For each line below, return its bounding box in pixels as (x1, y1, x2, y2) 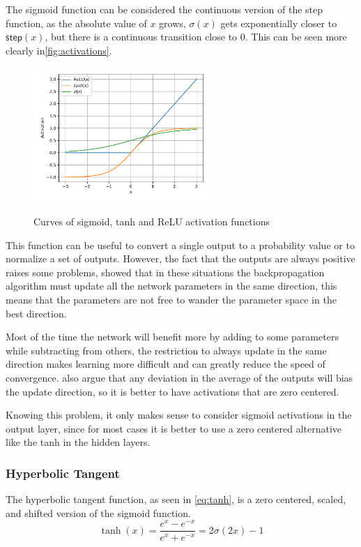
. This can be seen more (245, 29, 347, 44)
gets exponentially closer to (220, 15, 337, 30)
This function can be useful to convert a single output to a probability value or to (6, 237, 355, 252)
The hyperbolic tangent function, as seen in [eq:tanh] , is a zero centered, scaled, (6, 492, 346, 507)
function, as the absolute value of (6, 15, 147, 30)
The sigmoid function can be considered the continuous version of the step (6, 2, 323, 16)
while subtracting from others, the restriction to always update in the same (6, 343, 327, 357)
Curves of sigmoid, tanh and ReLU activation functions (33, 214, 270, 229)
